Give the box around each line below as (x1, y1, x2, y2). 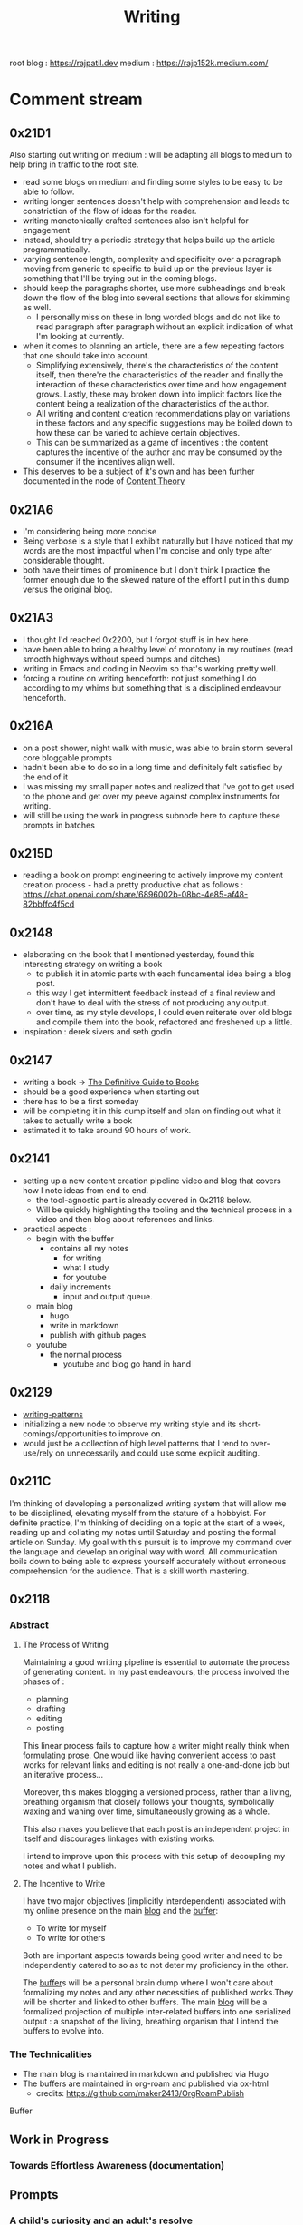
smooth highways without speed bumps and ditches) (22, 653, 221, 664)
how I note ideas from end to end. (22, 1184, 149, 1195)
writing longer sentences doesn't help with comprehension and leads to (22, 196, 290, 207)
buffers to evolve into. (22, 2025, 105, 2036)
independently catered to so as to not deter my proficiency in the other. (22, 1960, 289, 1971)
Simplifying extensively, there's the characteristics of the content (35, 360, 279, 371)
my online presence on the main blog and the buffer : (22, 1906, 219, 1916)
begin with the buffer (35, 1232, 115, 1244)
